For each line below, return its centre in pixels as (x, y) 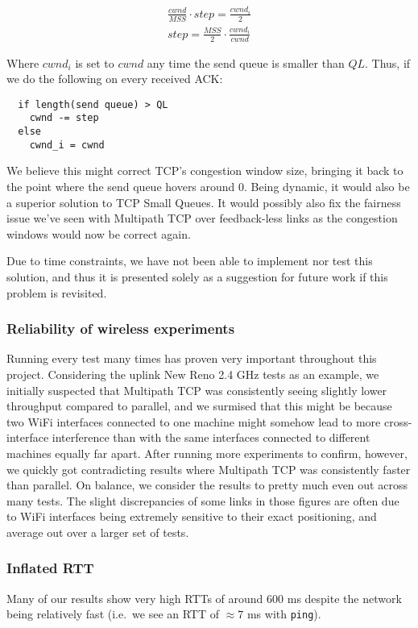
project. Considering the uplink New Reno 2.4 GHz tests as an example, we (193, 374)
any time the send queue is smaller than (246, 62)
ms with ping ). (284, 614)
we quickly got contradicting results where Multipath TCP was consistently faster (209, 469)
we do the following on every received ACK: (115, 79)
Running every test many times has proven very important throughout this (192, 358)
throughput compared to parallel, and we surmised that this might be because (199, 406)
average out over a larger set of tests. (98, 532)
